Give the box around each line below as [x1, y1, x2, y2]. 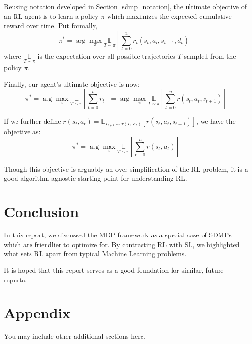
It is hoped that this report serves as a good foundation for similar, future [4, 265, 224, 275]
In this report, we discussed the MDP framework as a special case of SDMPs [4, 230, 232, 240]
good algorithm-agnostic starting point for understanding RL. [4, 173, 187, 183]
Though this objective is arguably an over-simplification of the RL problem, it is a [4, 163, 248, 173]
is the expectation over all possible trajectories [37, 50, 175, 61]
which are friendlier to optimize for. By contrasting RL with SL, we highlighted [4, 239, 240, 249]
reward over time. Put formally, [4, 20, 97, 31]
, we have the [196, 116, 236, 126]
